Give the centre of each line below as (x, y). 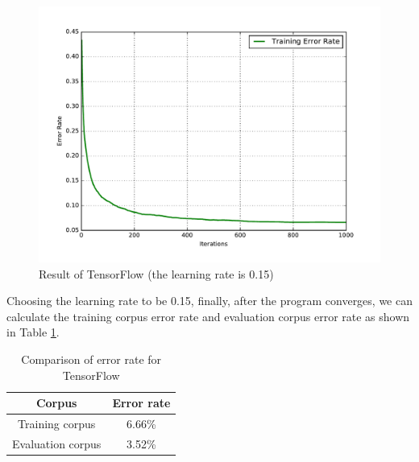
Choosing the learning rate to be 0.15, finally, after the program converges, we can (209, 301)
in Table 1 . (33, 332)
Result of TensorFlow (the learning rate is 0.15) (156, 273)
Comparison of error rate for (91, 359)
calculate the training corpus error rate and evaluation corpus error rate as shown (208, 316)
